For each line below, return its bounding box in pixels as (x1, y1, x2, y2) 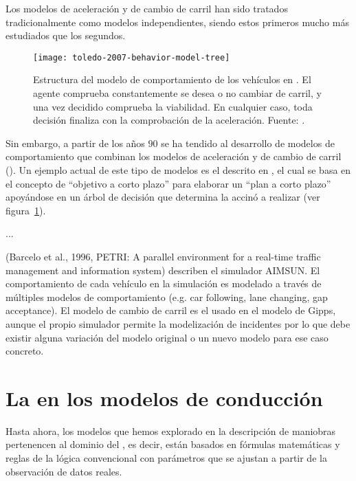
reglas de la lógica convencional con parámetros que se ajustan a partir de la (5, 451, 327, 465)
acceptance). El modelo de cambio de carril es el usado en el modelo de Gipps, (5, 303, 336, 317)
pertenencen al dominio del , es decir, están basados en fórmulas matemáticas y (5, 437, 340, 451)
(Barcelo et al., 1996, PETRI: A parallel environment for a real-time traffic (5, 249, 321, 263)
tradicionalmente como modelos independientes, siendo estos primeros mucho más (5, 14, 349, 29)
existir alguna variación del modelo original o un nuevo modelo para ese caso (5, 330, 329, 344)
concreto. (5, 344, 44, 358)
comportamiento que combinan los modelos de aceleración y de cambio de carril (5, 149, 342, 164)
